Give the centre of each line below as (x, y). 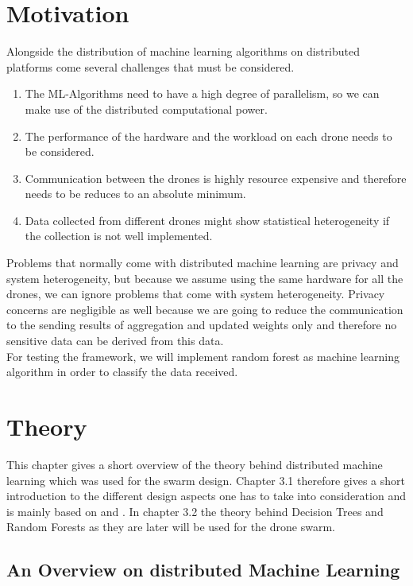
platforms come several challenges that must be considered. (151, 66)
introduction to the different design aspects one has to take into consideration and (206, 496)
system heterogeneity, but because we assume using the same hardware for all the (205, 278)
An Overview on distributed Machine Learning (203, 570)
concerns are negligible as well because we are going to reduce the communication (205, 309)
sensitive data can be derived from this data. (115, 341)
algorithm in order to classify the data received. (122, 372)
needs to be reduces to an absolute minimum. (135, 194)
